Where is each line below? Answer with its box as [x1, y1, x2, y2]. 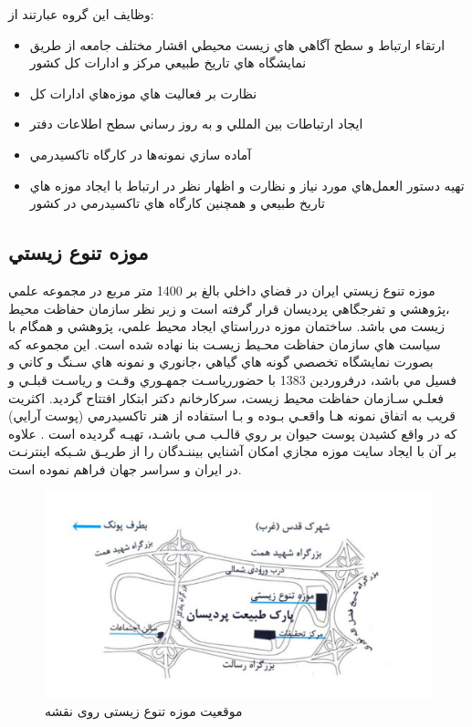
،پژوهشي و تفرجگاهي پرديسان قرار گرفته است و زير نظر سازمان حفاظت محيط [8, 298, 450, 317]
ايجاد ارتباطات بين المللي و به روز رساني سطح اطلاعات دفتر [29, 114, 363, 133]
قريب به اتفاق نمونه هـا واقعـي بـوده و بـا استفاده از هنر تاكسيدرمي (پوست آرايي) [8, 406, 456, 425]
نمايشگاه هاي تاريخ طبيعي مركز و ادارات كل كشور [29, 53, 307, 72]
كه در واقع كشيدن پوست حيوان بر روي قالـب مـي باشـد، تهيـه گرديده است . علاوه [8, 423, 457, 442]
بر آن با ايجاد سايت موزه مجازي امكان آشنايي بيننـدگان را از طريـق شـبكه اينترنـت [8, 441, 456, 461]
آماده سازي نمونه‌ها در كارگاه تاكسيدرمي [29, 144, 252, 163]
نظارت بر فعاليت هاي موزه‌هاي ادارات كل [29, 83, 257, 102]
